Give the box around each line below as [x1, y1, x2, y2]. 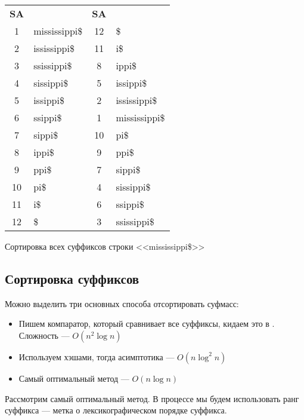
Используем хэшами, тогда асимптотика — [18, 350, 175, 363]
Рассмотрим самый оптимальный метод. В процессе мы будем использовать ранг [5, 392, 299, 404]
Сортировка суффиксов [5, 269, 139, 287]
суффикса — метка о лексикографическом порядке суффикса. [5, 404, 227, 416]
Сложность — [18, 329, 70, 341]
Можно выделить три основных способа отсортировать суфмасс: [5, 297, 239, 309]
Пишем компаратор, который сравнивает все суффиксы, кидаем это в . [18, 317, 275, 330]
